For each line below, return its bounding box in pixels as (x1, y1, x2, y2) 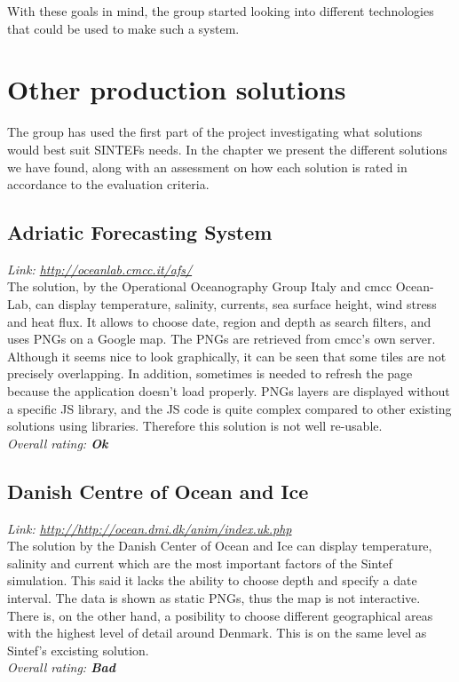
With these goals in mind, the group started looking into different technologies (7, 2, 434, 20)
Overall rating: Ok (7, 433, 108, 452)
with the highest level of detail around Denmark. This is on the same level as (7, 623, 427, 642)
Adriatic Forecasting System (7, 218, 273, 246)
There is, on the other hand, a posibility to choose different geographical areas (7, 606, 433, 624)
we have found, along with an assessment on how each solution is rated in (7, 157, 408, 176)
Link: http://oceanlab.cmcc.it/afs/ (7, 259, 193, 278)
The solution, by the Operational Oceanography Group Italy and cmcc (7, 277, 392, 296)
